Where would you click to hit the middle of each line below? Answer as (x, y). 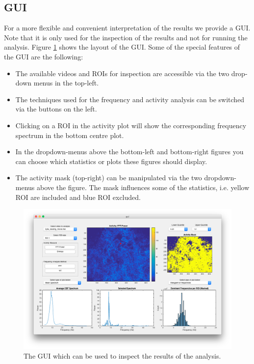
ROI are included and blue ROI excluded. (78, 197)
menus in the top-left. (66, 83)
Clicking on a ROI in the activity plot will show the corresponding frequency (131, 125)
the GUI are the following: (44, 56)
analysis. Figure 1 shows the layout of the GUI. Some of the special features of (122, 47)
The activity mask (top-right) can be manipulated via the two (109, 178)
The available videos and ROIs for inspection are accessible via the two (122, 73)
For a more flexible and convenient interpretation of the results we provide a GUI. (127, 28)
